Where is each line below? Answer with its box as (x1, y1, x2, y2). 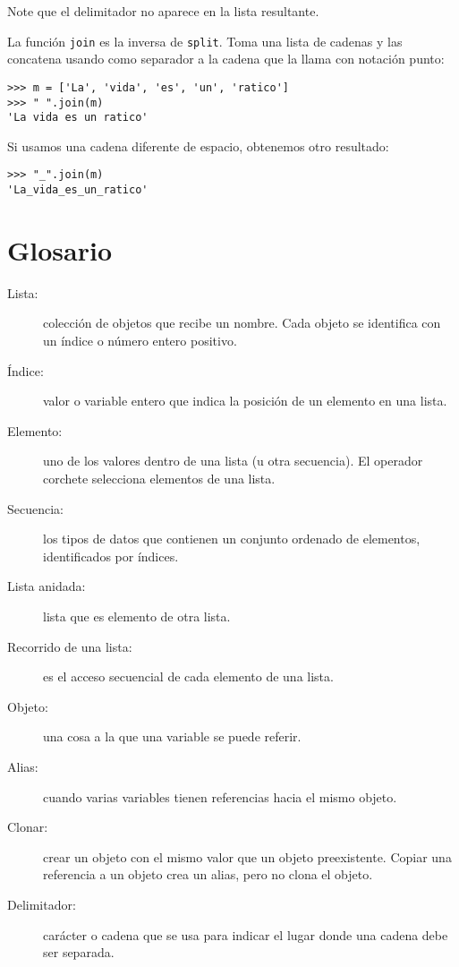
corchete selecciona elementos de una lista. (43, 469, 276, 487)
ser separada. (43, 943, 115, 962)
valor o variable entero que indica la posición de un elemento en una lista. (43, 391, 447, 410)
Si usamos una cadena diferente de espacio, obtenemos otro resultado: (7, 136, 389, 155)
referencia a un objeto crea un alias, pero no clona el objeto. (43, 865, 373, 884)
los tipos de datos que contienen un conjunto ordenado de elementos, (43, 529, 421, 548)
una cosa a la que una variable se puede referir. (43, 727, 302, 746)
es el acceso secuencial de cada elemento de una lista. (43, 667, 334, 686)
